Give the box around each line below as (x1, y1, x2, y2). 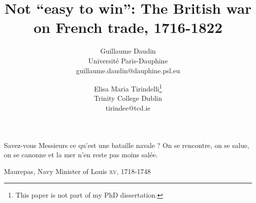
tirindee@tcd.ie (105, 102, 151, 113)
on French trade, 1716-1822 (33, 17, 223, 37)
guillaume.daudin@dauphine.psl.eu (76, 65, 180, 75)
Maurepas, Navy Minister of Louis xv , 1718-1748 (4, 166, 151, 176)
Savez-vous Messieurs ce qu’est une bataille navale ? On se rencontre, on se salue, (4, 140, 250, 150)
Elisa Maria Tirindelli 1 (94, 82, 162, 93)
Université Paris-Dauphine (88, 55, 168, 65)
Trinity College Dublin (94, 93, 162, 103)
